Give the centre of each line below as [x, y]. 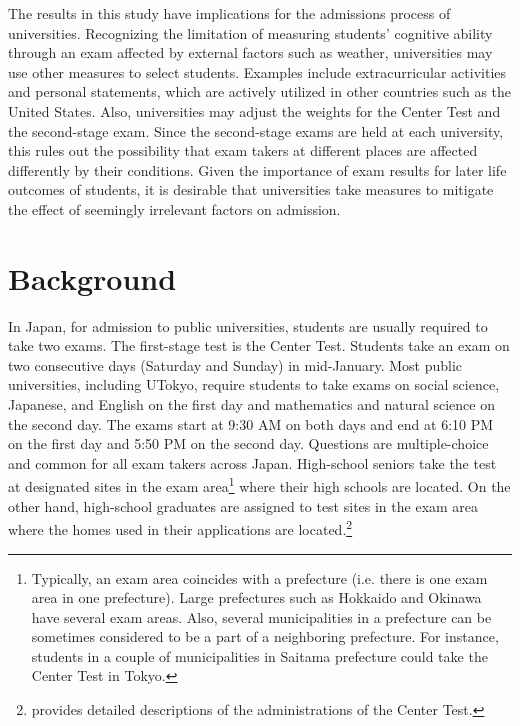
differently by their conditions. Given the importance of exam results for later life [257, 169]
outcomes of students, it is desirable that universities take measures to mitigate [251, 189]
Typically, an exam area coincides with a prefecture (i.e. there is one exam [259, 577]
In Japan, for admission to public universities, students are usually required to [248, 325]
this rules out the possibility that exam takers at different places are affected [243, 150]
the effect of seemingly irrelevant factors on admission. [174, 208]
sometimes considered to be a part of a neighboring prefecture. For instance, [265, 636]
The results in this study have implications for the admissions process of [229, 13]
